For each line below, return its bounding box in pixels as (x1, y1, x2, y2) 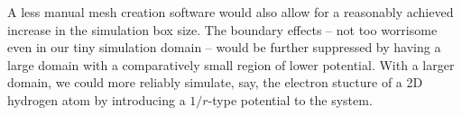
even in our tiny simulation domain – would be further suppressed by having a (7, 38, 441, 57)
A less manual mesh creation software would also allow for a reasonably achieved (7, 3, 454, 21)
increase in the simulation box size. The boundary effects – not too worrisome (7, 20, 438, 39)
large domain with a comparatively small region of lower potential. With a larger (7, 55, 455, 74)
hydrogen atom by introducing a (7, 90, 186, 109)
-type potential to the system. (208, 90, 373, 109)
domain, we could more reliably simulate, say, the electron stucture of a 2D (7, 73, 423, 92)
